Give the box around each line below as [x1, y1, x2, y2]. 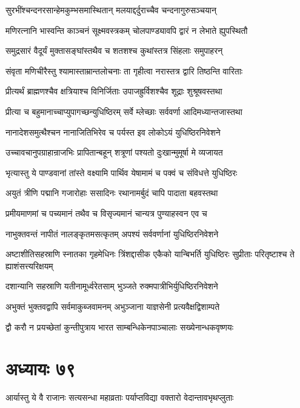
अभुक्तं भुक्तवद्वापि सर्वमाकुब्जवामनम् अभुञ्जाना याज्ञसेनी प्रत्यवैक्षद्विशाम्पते [5, 300, 220, 312]
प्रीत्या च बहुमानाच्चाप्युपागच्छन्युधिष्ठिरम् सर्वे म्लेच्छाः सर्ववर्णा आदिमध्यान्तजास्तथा [5, 105, 242, 117]
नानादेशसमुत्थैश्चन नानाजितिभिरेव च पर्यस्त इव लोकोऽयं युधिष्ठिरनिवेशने [5, 125, 221, 138]
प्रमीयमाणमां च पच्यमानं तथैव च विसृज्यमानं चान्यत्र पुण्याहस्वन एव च [5, 206, 207, 219]
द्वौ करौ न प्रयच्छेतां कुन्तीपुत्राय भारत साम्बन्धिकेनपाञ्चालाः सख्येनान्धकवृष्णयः [5, 320, 234, 333]
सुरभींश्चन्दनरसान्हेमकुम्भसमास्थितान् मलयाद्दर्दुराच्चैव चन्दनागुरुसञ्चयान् [5, 4, 216, 16]
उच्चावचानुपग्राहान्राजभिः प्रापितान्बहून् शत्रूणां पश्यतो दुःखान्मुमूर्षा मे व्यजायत [5, 146, 223, 159]
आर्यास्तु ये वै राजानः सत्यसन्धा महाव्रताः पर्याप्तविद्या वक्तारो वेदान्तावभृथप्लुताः [5, 391, 234, 404]
